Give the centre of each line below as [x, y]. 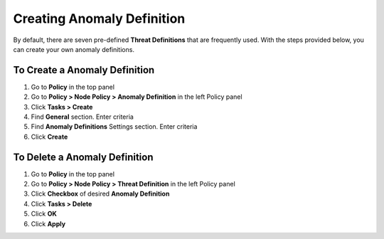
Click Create [49, 137]
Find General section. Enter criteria [82, 117]
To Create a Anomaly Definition [84, 70]
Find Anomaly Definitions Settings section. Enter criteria [114, 127]
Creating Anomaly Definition [99, 18]
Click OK [44, 214]
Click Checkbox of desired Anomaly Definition [100, 194]
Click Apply [48, 223]
